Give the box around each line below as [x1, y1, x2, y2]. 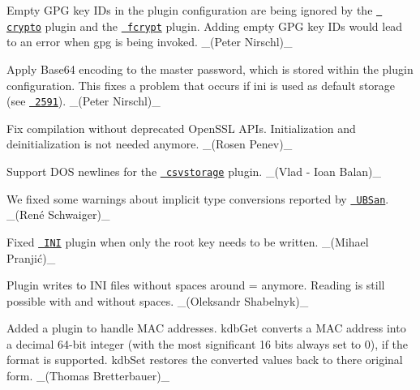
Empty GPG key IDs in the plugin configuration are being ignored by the [6, 2, 373, 18]
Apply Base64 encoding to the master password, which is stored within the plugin [6, 60, 414, 77]
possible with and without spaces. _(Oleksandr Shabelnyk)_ [6, 292, 309, 309]
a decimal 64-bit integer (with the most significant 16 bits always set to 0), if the [6, 335, 409, 352]
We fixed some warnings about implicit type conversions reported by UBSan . [6, 190, 389, 207]
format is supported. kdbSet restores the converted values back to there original [6, 351, 403, 368]
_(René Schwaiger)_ [6, 206, 110, 223]
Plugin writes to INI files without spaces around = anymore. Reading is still [6, 276, 385, 294]
